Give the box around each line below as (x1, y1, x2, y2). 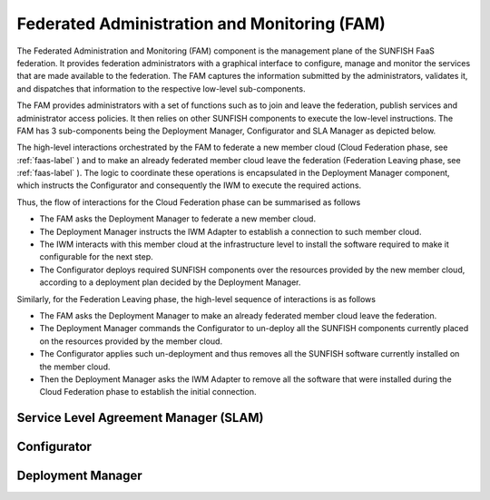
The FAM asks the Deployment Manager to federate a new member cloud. (39, 213, 317, 224)
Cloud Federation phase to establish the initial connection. (39, 387, 258, 397)
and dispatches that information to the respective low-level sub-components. (16, 83, 306, 94)
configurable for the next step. (39, 251, 153, 262)
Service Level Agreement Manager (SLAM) (16, 410, 264, 426)
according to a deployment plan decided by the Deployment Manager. (39, 277, 301, 288)
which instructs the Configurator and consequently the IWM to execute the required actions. (16, 180, 362, 191)
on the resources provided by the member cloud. (39, 336, 222, 347)
